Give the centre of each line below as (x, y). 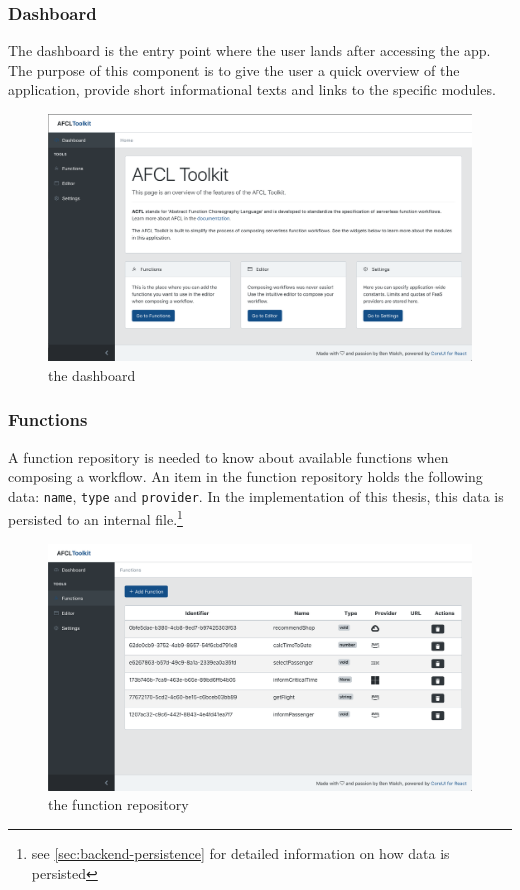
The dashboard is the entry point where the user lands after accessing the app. (249, 50)
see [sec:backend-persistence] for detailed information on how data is (240, 853)
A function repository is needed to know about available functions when (228, 456)
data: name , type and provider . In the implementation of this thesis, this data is (256, 495)
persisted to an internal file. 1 (95, 518)
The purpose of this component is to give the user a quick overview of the (234, 69)
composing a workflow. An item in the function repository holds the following (245, 476)
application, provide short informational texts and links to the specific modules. (252, 89)
